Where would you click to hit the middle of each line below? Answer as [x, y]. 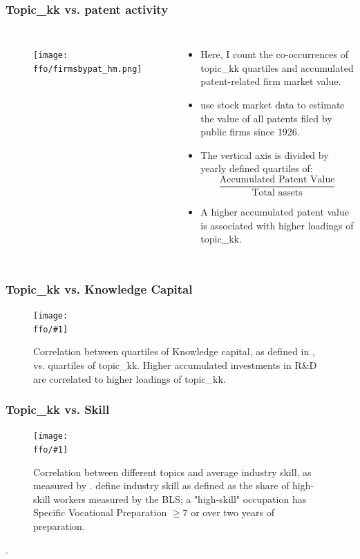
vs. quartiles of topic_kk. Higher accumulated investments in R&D [175, 364]
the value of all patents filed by [266, 118]
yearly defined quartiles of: [257, 168]
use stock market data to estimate [273, 104]
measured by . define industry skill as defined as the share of [161, 485]
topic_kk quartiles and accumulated [277, 67]
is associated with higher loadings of [277, 225]
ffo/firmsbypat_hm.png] [88, 69]
